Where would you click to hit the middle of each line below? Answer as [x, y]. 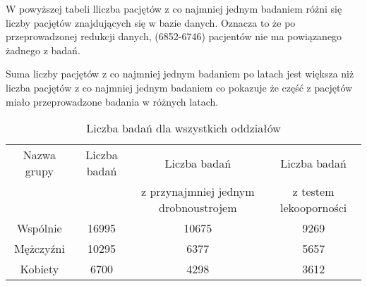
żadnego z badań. [43, 50]
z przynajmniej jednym [198, 192]
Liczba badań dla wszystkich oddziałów [183, 128]
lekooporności [313, 208]
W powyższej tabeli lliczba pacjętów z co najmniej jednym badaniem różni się [174, 8]
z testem [313, 192]
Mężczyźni [39, 249]
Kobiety [40, 269]
